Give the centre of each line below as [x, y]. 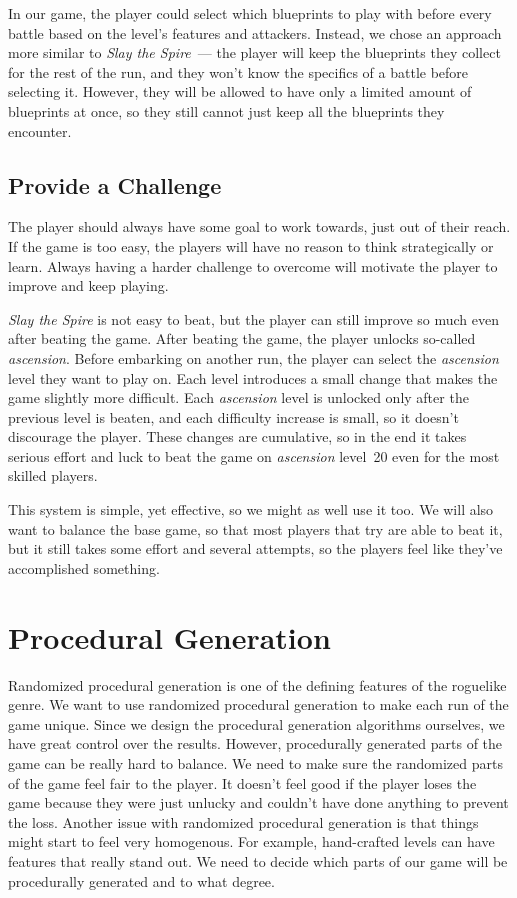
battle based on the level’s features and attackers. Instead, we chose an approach [255, 32]
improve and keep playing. [88, 285]
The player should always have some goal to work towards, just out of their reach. [259, 226]
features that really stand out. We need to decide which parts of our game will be [258, 860]
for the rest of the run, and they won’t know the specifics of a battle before [238, 71]
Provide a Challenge [115, 184]
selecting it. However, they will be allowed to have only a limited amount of [240, 91]
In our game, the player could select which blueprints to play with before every [250, 13]
